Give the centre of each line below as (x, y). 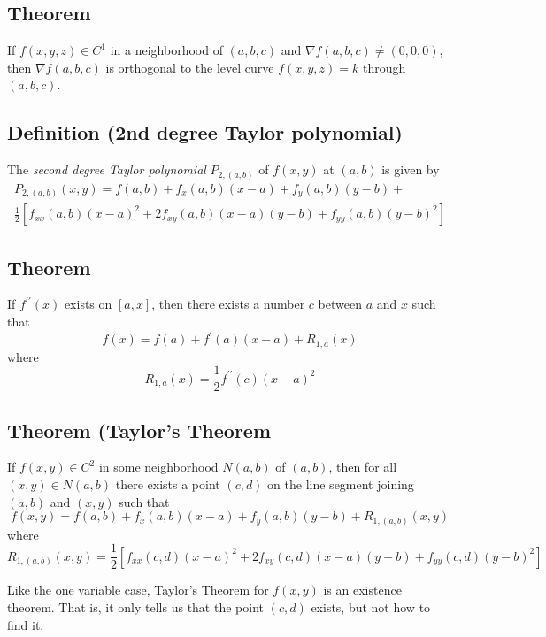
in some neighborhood (158, 467)
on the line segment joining (341, 484)
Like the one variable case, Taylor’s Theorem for (138, 590)
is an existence (362, 590)
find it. (26, 624)
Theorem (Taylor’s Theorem (139, 430)
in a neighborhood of (166, 50)
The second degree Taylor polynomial (107, 169)
